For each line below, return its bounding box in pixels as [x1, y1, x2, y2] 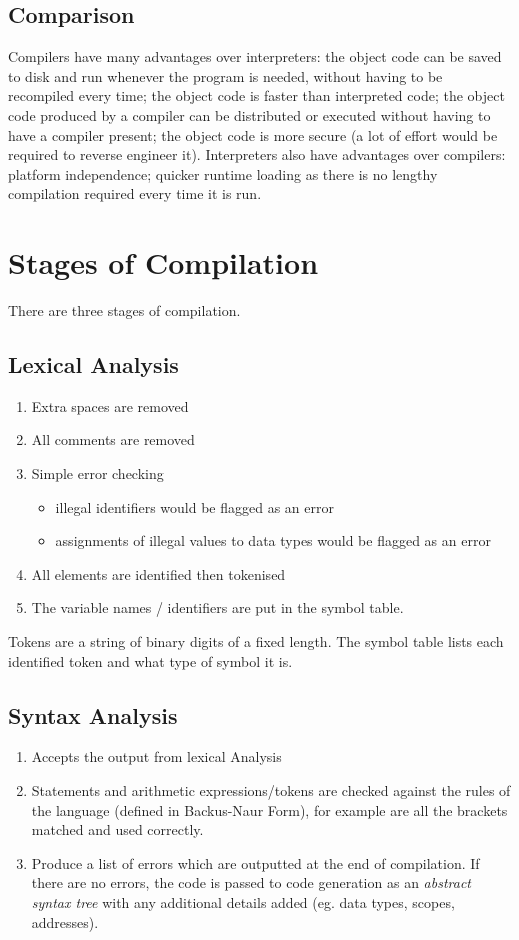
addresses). [31, 911, 99, 932]
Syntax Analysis [8, 699, 178, 730]
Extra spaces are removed [31, 395, 189, 416]
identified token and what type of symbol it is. [8, 650, 293, 671]
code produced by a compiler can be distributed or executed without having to [8, 104, 491, 125]
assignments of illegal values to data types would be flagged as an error [55, 530, 491, 551]
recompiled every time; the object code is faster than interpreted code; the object [8, 85, 505, 106]
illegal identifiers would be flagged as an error [55, 496, 334, 517]
